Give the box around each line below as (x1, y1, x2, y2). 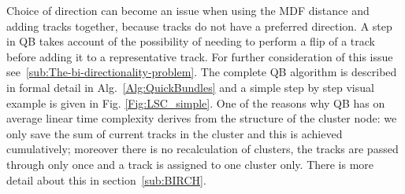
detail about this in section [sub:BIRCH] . (6, 171, 206, 188)
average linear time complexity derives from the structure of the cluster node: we (6, 110, 397, 126)
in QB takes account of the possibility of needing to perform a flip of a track (6, 33, 375, 49)
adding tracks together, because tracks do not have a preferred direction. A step (6, 17, 392, 34)
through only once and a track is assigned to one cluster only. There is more (6, 156, 374, 172)
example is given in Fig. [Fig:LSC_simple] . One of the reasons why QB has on (6, 94, 385, 111)
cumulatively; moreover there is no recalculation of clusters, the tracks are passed (6, 141, 399, 157)
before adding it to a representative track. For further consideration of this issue (6, 48, 393, 64)
